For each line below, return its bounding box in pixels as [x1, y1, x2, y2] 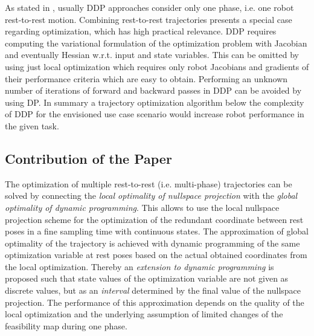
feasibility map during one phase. [5, 319, 127, 332]
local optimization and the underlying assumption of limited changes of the [5, 308, 283, 320]
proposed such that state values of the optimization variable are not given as [5, 272, 289, 285]
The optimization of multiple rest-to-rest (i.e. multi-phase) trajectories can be [5, 177, 292, 190]
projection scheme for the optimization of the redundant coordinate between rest [5, 213, 304, 225]
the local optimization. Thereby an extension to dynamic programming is [5, 260, 274, 273]
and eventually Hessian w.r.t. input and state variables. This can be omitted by [5, 48, 299, 61]
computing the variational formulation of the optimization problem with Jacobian [5, 36, 307, 49]
